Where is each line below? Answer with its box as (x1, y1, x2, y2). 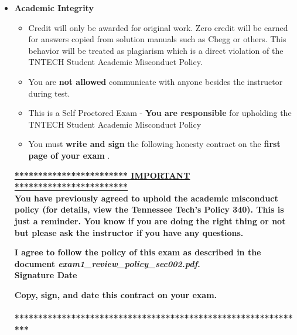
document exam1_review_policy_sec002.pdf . (14, 257, 200, 269)
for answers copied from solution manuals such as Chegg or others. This (28, 33, 286, 45)
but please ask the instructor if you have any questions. (14, 226, 244, 238)
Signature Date (14, 269, 77, 281)
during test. (28, 87, 70, 99)
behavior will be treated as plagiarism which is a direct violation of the (28, 44, 284, 56)
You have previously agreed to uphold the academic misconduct (14, 192, 278, 204)
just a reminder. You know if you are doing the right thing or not (14, 214, 286, 227)
